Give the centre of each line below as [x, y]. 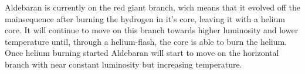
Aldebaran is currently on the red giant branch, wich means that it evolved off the [152, 7]
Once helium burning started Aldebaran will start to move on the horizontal [142, 53]
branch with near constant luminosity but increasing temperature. [123, 64]
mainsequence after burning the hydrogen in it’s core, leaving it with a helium [145, 18]
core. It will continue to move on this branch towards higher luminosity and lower [152, 30]
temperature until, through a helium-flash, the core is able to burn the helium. [146, 41]
